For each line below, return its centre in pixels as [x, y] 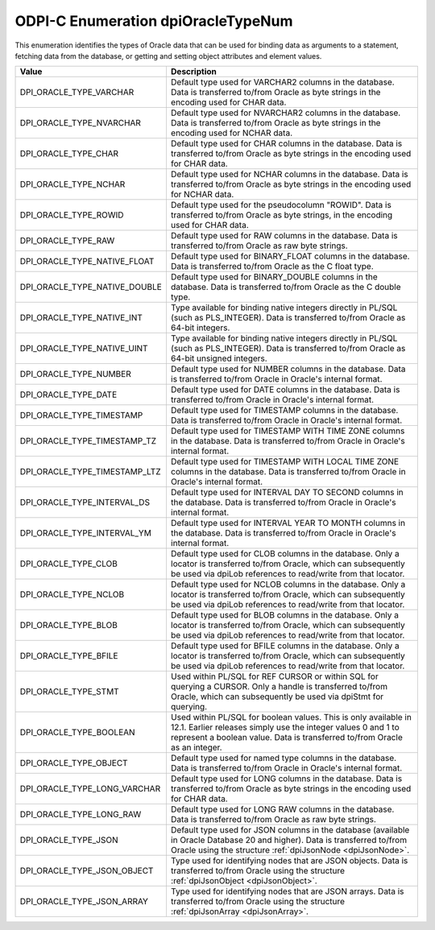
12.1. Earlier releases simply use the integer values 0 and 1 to [285, 727]
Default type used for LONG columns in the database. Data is [286, 779]
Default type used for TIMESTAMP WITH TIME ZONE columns [288, 431]
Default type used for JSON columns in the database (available [290, 830]
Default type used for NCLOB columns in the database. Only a [288, 585]
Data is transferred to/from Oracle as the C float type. [272, 267]
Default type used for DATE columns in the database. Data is [285, 390]
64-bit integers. [200, 328]
